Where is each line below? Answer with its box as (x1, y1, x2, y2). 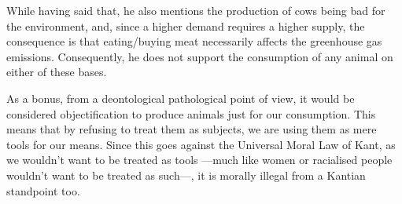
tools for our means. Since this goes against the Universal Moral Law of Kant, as (6, 136, 396, 152)
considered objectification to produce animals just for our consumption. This (6, 105, 376, 122)
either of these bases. (6, 64, 107, 80)
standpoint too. (6, 182, 80, 199)
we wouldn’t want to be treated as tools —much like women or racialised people (6, 151, 393, 168)
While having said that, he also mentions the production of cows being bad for (6, 2, 385, 18)
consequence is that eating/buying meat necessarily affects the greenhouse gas (6, 33, 382, 49)
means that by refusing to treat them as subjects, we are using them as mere (6, 121, 377, 137)
